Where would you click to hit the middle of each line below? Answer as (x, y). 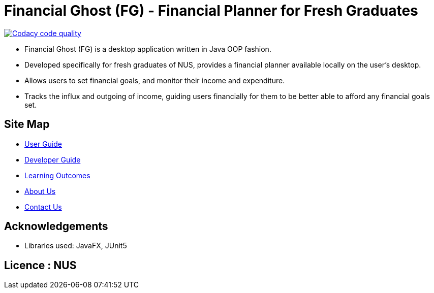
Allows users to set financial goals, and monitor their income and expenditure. (155, 80)
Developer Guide (53, 159)
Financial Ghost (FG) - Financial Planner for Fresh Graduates (211, 11)
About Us (40, 191)
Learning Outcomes (57, 175)
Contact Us (43, 207)
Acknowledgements (56, 226)
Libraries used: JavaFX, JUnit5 (76, 246)
